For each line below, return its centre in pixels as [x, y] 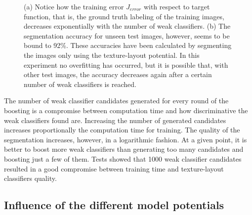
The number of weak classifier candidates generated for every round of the [116, 101]
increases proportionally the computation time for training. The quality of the [122, 130]
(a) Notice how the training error [74, 6]
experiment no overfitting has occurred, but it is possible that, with [126, 64]
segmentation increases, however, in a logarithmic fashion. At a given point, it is [126, 139]
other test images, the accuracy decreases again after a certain [118, 74]
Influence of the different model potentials [114, 205]
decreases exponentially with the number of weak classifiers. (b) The [127, 26]
